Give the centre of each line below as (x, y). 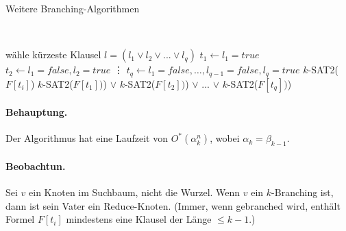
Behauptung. (37, 112)
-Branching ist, (302, 192)
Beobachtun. (36, 166)
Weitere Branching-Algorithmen (73, 8)
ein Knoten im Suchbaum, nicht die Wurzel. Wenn (135, 192)
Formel (20, 219)
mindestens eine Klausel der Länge (139, 219)
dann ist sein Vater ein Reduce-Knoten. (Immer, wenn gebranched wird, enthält (173, 205)
